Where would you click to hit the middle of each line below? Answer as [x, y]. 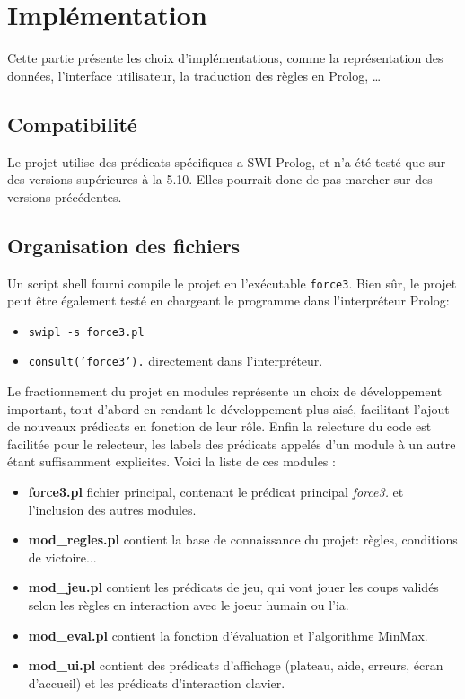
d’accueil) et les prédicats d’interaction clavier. [157, 682]
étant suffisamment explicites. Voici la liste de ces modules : [171, 461]
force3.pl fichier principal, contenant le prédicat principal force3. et [216, 492]
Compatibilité [72, 124]
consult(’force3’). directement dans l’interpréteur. [175, 361]
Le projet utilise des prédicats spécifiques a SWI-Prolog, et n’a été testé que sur [227, 161]
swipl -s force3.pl [86, 332]
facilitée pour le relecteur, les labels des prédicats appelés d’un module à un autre [232, 443]
